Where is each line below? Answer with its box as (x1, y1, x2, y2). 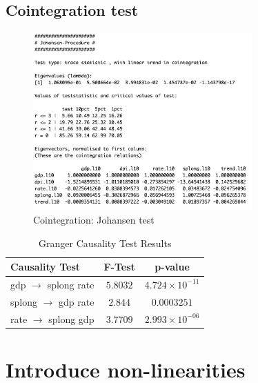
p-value (155, 259, 190, 274)
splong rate (47, 277, 95, 291)
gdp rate (59, 294, 95, 308)
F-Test (103, 259, 135, 274)
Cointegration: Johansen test (33, 212, 155, 226)
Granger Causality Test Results (39, 235, 172, 250)
